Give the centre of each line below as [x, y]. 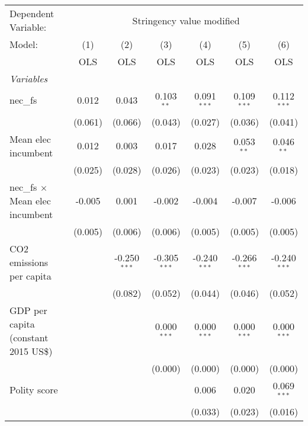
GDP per [28, 310]
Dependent [32, 13]
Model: [24, 44]
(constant [29, 337]
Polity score [34, 390]
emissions [29, 262]
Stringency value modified [186, 20]
